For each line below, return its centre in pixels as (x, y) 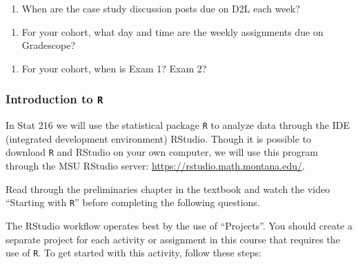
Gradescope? (49, 45)
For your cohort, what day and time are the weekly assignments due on (172, 31)
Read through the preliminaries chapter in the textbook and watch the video (168, 189)
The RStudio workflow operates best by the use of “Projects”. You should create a (179, 225)
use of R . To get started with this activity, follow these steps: (133, 253)
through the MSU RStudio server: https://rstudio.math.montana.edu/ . (155, 166)
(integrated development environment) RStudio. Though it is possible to (159, 138)
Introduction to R (54, 99)
